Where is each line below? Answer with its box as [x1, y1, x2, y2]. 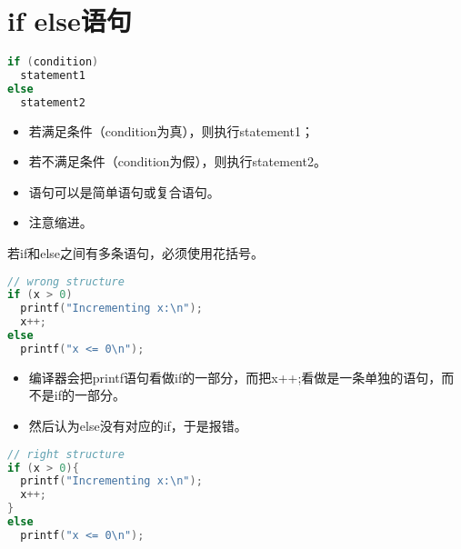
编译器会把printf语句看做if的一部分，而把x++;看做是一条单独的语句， [28, 367, 442, 386]
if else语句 [7, 2, 132, 39]
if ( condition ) [7, 55, 99, 69]
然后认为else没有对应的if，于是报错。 [28, 416, 247, 435]
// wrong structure [7, 274, 125, 288]
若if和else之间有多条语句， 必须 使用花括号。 [7, 244, 265, 262]
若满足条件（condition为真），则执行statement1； [28, 121, 314, 140]
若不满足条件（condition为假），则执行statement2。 [28, 152, 326, 171]
